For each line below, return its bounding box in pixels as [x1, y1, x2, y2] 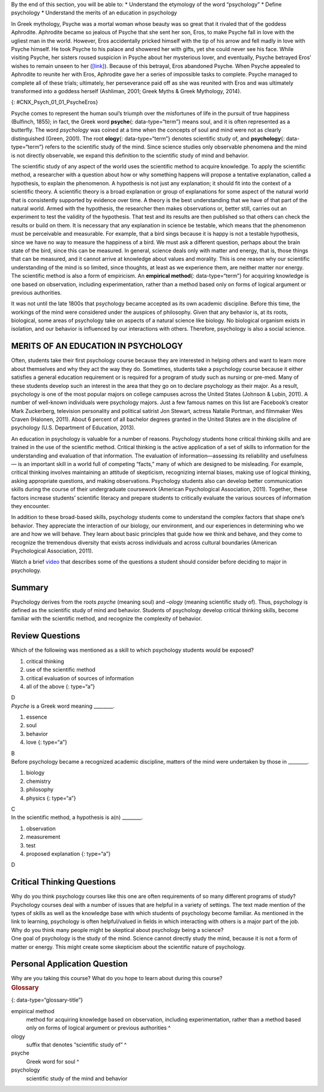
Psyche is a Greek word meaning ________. [11, 702, 115, 710]
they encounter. [11, 503, 50, 509]
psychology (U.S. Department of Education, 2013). [11, 424, 136, 431]
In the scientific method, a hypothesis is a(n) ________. [11, 814, 143, 821]
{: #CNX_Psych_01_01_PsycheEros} [11, 99, 98, 106]
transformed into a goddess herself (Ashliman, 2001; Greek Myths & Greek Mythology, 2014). [11, 87, 242, 94]
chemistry [26, 778, 51, 785]
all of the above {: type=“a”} [26, 682, 95, 690]
